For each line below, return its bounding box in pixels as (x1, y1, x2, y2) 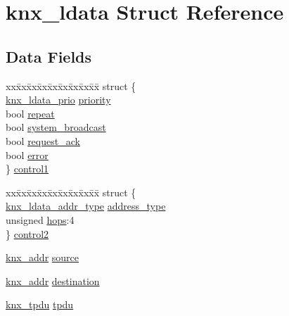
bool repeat (6, 106, 55, 120)
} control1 (6, 161, 49, 176)
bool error (6, 147, 49, 162)
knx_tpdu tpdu (6, 297, 74, 312)
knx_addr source (6, 250, 79, 265)
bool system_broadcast (6, 120, 106, 134)
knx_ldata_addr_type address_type (6, 198, 166, 213)
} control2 (6, 226, 49, 241)
